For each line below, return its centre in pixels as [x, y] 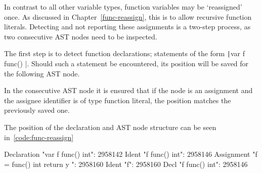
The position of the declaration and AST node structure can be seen [110, 127]
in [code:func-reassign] [39, 137]
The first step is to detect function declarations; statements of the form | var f [124, 53]
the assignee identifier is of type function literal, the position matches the [118, 100]
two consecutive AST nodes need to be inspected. [81, 36]
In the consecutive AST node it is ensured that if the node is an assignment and [128, 90]
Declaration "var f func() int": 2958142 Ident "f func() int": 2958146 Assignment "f [131, 154]
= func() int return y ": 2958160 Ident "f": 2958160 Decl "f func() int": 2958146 [126, 164]
